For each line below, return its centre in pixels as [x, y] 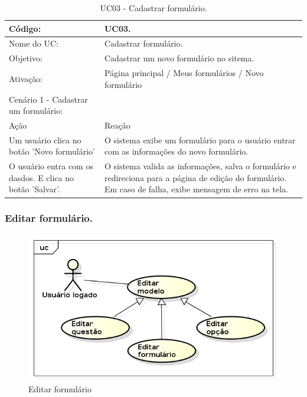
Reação [117, 125]
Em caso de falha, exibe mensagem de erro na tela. [196, 189]
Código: [25, 28]
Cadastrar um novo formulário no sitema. [179, 58]
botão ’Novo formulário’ [52, 151]
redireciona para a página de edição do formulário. [195, 177]
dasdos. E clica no [42, 177]
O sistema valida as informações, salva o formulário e [200, 166]
